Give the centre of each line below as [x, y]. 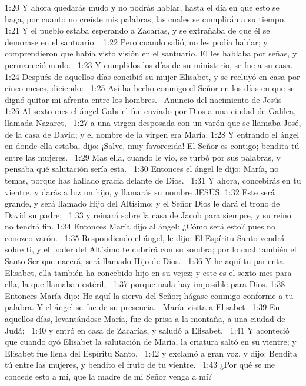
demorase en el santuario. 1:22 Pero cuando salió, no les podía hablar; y [136, 41]
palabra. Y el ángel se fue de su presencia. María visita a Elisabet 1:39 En [142, 307]
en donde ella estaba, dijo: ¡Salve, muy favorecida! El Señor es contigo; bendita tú [152, 146]
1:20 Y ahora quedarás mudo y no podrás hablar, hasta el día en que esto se [142, 7]
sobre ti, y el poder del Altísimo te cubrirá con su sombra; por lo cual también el [151, 249]
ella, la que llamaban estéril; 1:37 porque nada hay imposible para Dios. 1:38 [145, 284]
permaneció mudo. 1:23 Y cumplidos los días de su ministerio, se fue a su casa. [149, 64]
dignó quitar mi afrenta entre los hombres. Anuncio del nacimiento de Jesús [143, 99]
